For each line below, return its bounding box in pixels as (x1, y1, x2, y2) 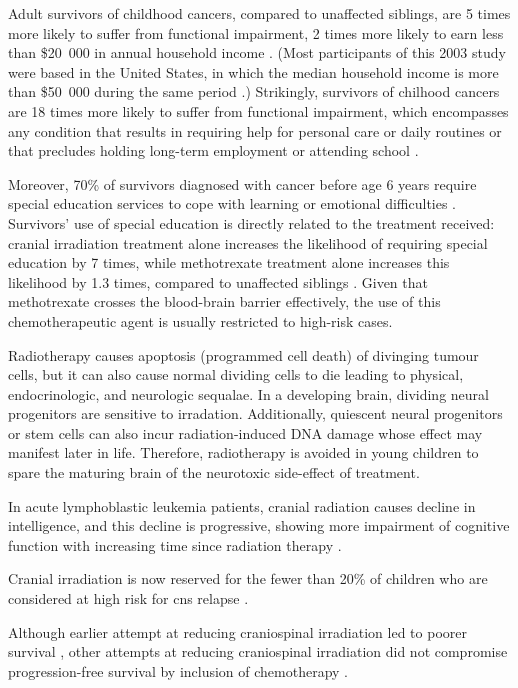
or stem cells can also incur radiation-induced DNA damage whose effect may (8, 422, 483, 443)
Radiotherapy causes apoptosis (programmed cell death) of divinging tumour (8, 344, 479, 365)
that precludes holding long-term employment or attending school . (8, 140, 419, 161)
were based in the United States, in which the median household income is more (8, 61, 499, 82)
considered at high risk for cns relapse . (8, 588, 249, 609)
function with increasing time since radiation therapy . (8, 534, 342, 555)
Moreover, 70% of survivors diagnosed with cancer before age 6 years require (8, 173, 477, 194)
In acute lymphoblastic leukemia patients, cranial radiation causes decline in (8, 495, 476, 516)
